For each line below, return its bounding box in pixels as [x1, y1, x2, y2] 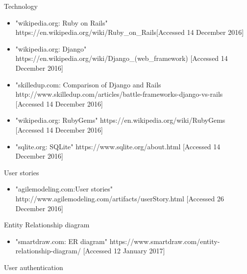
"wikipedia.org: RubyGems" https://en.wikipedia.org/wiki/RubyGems [15, 115, 225, 125]
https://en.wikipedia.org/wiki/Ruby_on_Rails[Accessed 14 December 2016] [15, 27, 244, 37]
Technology [4, 1, 38, 11]
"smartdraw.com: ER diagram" [15, 236, 108, 246]
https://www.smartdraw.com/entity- [109, 236, 220, 246]
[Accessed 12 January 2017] [83, 246, 165, 256]
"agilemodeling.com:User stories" [15, 184, 113, 194]
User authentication [4, 262, 63, 272]
